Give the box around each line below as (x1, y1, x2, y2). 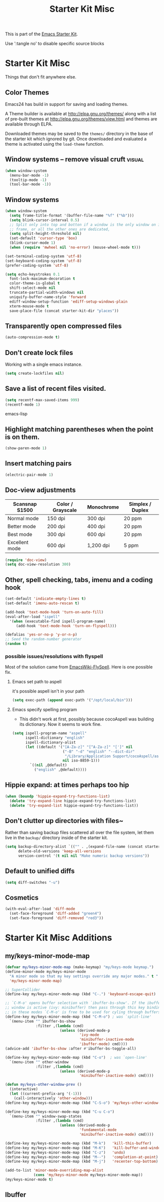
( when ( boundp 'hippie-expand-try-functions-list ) (5, 793, 110, 799)
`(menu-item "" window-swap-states (9, 1114, 82, 1119)
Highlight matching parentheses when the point (5, 425, 154, 434)
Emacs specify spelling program (12, 707, 77, 713)
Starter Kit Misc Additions (5, 932, 112, 944)
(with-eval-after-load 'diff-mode (5, 906, 76, 912)
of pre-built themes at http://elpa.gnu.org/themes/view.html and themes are (5, 116, 158, 122)
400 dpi (87, 523, 106, 530)
